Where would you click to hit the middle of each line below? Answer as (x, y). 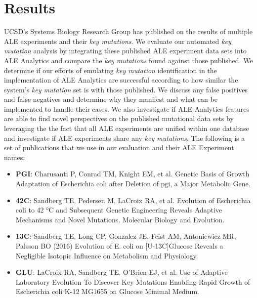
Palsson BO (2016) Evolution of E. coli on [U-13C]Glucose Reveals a (119, 246)
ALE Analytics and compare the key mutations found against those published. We (128, 60)
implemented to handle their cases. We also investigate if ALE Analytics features (127, 108)
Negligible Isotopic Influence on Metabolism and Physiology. (107, 255)
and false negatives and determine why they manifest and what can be (111, 99)
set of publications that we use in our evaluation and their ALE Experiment (119, 148)
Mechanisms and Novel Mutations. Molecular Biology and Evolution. (120, 219)
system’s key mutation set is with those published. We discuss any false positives (126, 89)
